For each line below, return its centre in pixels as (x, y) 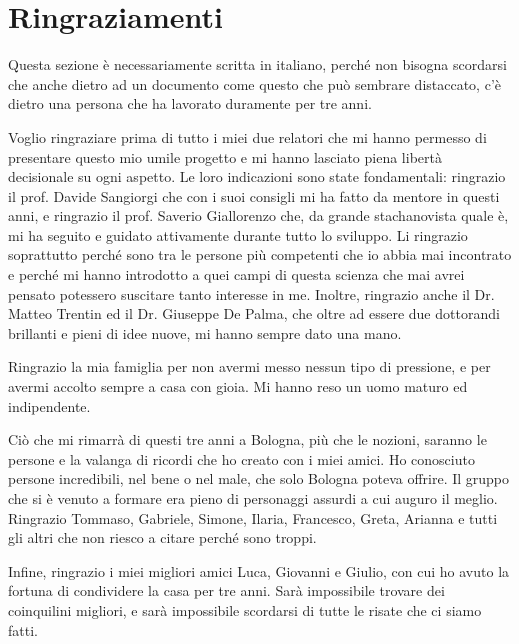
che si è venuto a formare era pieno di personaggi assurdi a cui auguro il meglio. (253, 498)
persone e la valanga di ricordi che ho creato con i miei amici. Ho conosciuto (241, 458)
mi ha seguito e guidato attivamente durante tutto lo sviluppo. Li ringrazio (238, 234)
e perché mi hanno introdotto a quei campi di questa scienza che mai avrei (236, 274)
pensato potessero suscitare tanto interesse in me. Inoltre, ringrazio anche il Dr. (251, 293)
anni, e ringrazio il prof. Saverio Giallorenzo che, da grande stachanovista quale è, (258, 215)
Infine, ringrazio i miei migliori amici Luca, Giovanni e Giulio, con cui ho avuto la (259, 570)
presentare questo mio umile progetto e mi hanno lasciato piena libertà (225, 156)
